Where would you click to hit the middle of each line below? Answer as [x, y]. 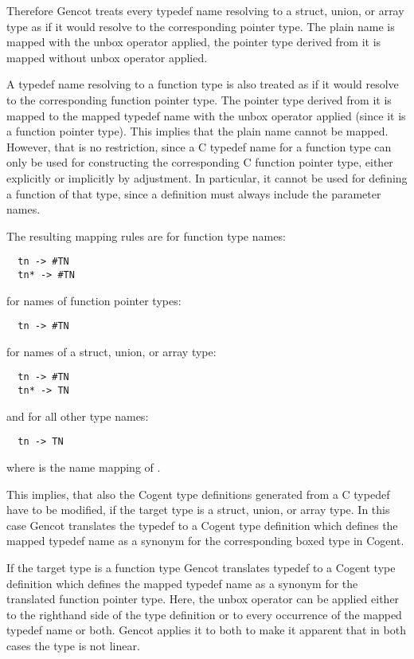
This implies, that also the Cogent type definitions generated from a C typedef [198, 494]
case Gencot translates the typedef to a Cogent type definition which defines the [202, 525]
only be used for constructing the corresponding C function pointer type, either [200, 162]
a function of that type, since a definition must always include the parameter [194, 193]
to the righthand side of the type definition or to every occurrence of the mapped [204, 614]
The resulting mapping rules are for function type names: [146, 235]
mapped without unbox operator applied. [107, 57]
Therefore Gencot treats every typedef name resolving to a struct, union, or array [205, 10]
